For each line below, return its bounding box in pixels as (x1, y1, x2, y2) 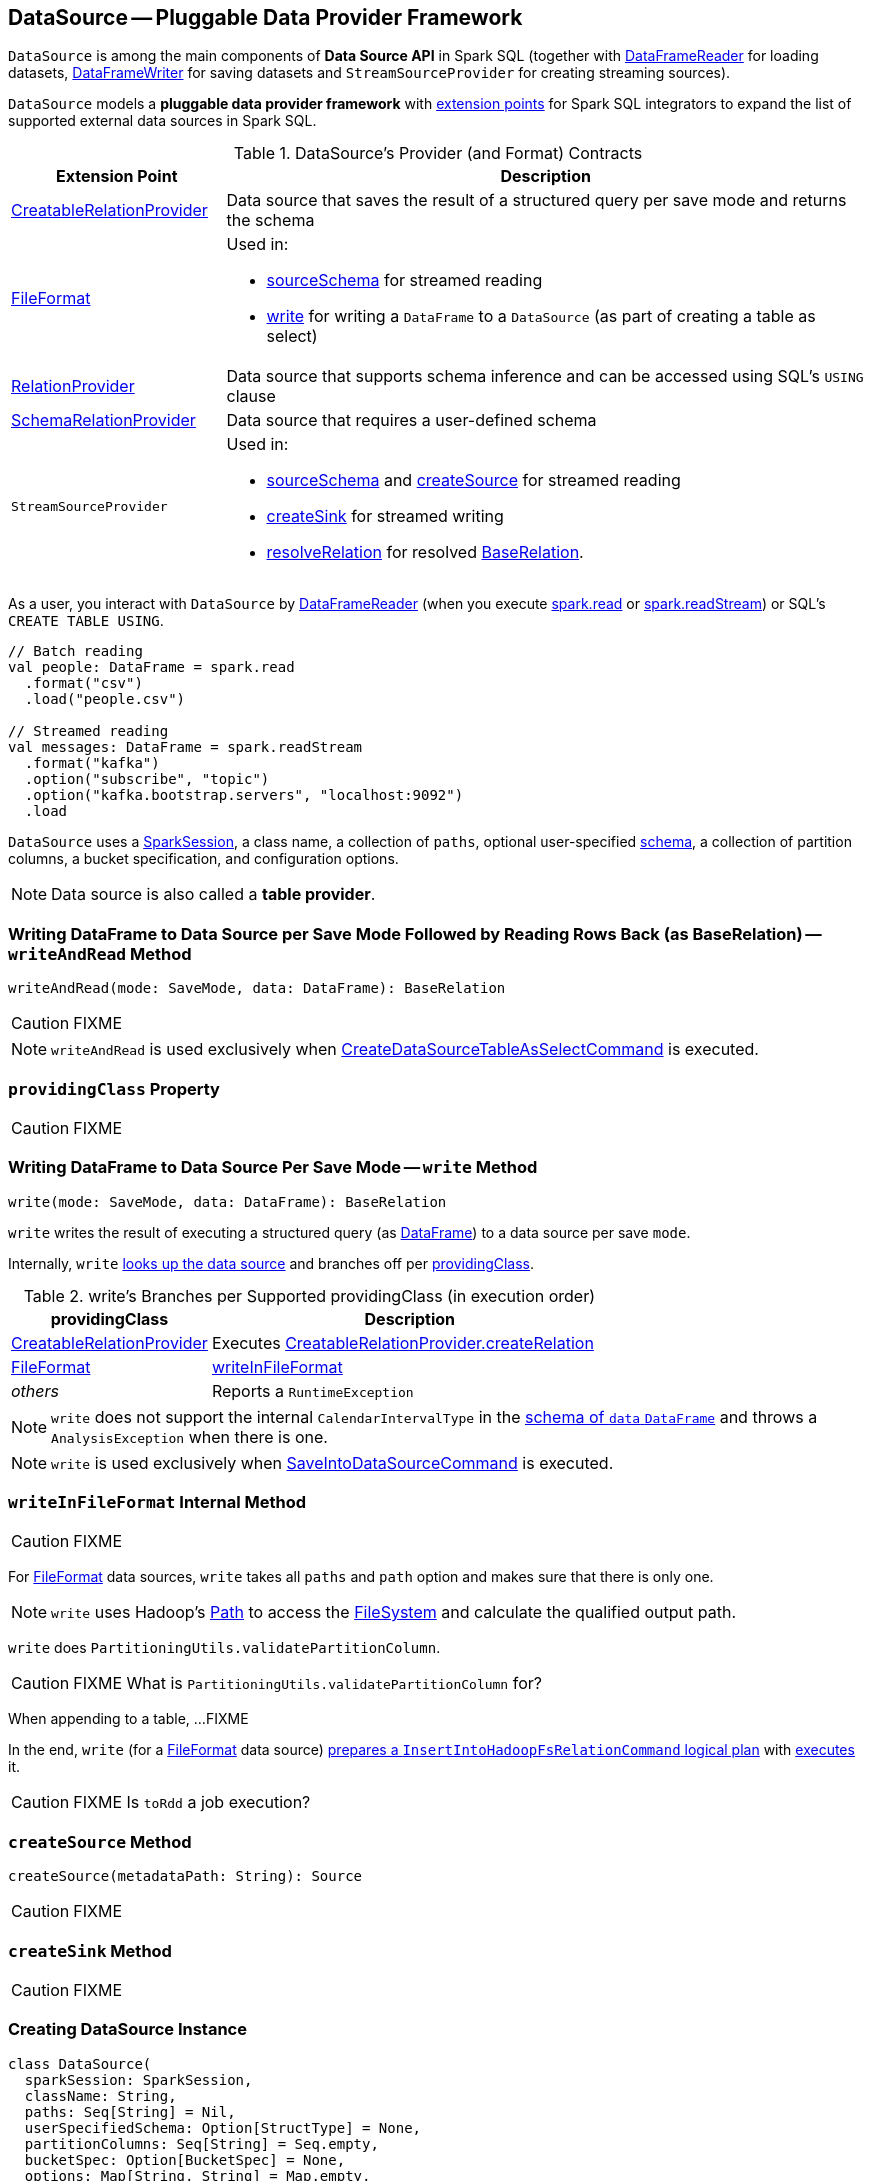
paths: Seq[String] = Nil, (24, 2103, 236, 2120)
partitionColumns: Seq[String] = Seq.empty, (24, 2135, 379, 2152)
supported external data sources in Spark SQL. (8, 112, 317, 130)
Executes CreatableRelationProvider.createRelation (211, 1332, 594, 1353)
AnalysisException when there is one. (51, 1426, 328, 1447)
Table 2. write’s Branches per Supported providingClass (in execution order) (23, 1285, 596, 1306)
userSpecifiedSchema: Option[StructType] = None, (24, 2119, 422, 2136)
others (11, 1380, 59, 1401)
